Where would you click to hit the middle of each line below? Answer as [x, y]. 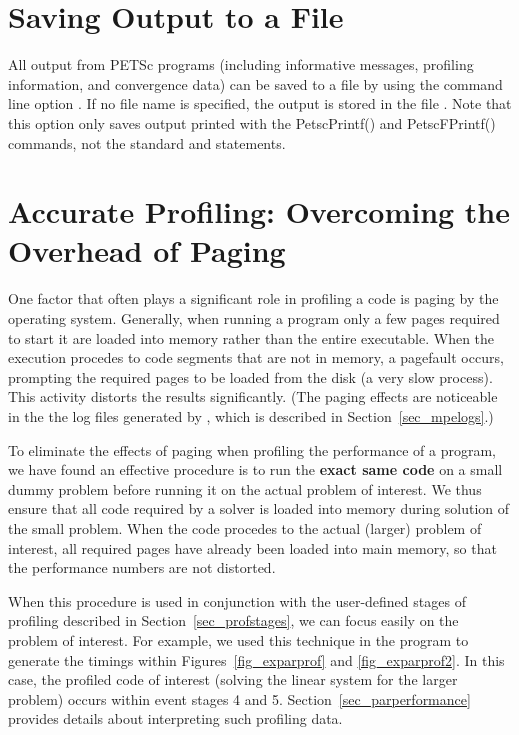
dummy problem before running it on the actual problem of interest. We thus [245, 488]
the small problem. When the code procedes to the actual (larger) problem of [245, 527]
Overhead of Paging [147, 250]
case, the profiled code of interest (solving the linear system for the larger [233, 679]
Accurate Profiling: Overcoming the [259, 211]
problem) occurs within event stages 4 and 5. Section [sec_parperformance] [239, 698]
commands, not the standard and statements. [147, 142]
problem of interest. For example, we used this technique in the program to [238, 639]
